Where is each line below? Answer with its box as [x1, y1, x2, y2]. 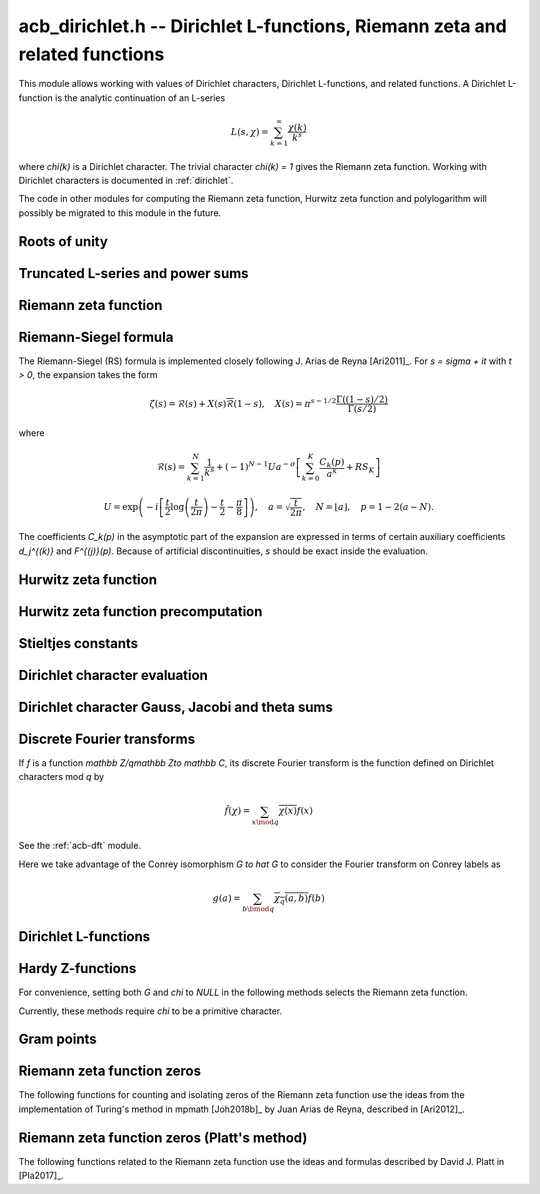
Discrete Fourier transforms [18, 730, 195, 747]
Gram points [18, 1031, 97, 1048]
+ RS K [345, 461, 375, 475]
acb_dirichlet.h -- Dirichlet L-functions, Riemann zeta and [18, 15, 507, 37]
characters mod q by [18, 771, 105, 783]
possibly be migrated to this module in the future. [18, 206, 222, 219]
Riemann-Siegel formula [18, 328, 174, 345]
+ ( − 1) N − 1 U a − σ [215, 460, 296, 473]
